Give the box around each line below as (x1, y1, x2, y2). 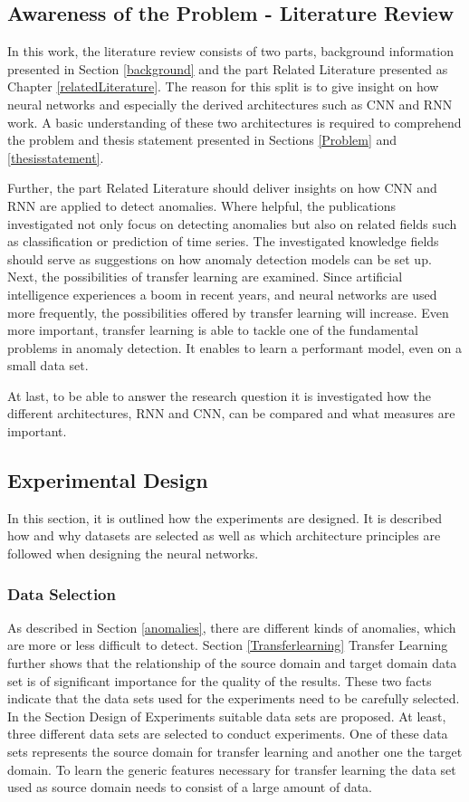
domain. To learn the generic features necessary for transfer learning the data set (7, 759, 456, 778)
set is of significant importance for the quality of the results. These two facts (7, 671, 432, 690)
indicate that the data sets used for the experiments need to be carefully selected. (7, 689, 460, 708)
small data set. (7, 356, 89, 375)
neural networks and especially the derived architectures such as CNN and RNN (7, 94, 453, 113)
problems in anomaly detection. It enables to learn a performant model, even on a (7, 338, 462, 357)
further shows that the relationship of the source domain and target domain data (7, 654, 457, 673)
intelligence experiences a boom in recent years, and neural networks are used (7, 284, 437, 303)
